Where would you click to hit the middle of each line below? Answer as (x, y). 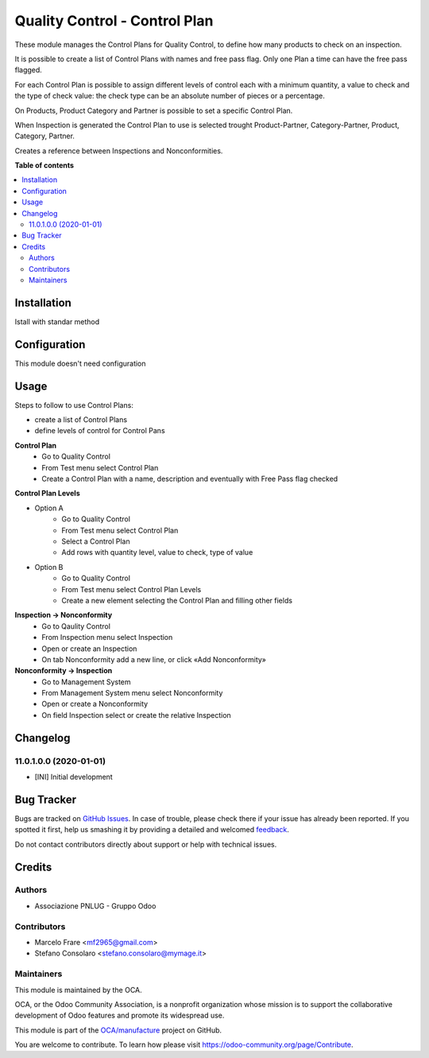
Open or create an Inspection (89, 649)
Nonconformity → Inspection (64, 671)
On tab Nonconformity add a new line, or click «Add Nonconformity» (154, 659)
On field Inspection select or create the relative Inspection (137, 715)
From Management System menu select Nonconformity (132, 693)
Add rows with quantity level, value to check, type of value (157, 552)
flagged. (29, 70)
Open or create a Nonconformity (95, 704)
